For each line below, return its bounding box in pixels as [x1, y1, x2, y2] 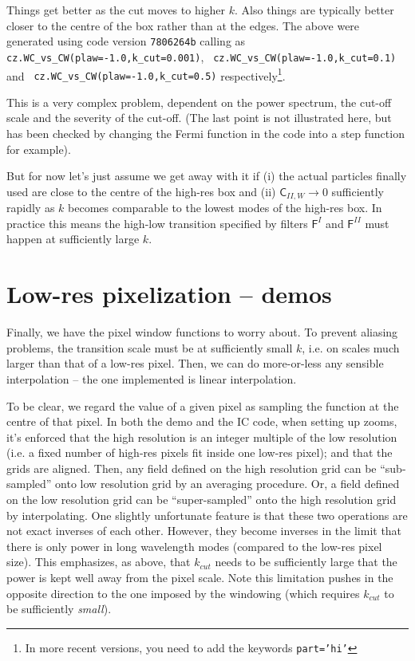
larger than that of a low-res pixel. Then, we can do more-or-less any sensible [6, 355, 384, 372]
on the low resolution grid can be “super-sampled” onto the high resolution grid [6, 491, 397, 508]
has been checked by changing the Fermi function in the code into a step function [6, 125, 405, 141]
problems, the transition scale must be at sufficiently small [6, 339, 293, 356]
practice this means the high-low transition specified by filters [6, 214, 308, 231]
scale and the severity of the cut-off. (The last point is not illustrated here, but [6, 109, 392, 126]
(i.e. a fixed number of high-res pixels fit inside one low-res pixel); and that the [6, 444, 393, 461]
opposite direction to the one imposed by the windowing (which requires [6, 584, 360, 601]
